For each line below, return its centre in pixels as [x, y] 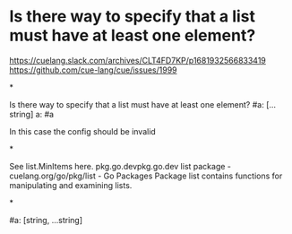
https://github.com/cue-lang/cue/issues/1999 [93, 70]
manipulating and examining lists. [71, 185]
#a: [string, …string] [46, 220]
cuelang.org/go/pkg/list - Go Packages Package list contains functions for [146, 176]
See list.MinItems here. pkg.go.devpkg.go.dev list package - [120, 166]
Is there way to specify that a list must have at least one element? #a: [137, 104]
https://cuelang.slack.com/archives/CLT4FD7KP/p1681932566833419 [138, 60]
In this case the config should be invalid [83, 131]
